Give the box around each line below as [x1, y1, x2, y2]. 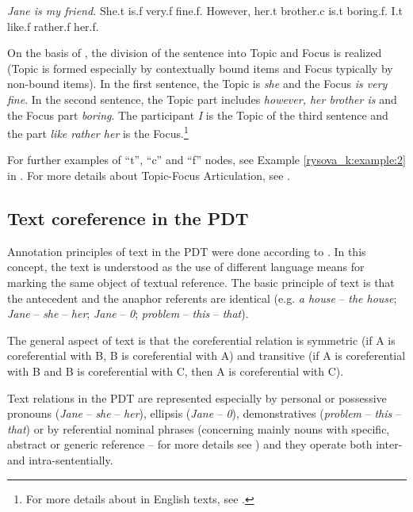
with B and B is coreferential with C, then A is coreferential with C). [7, 362, 344, 379]
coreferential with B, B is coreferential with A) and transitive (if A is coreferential [7, 347, 406, 364]
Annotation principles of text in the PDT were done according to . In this [7, 243, 366, 259]
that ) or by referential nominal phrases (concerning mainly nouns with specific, [7, 420, 390, 437]
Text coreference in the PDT [7, 205, 249, 230]
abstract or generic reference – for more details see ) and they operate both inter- [7, 436, 403, 453]
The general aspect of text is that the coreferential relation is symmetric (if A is [7, 331, 396, 348]
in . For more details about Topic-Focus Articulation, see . [7, 167, 290, 183]
